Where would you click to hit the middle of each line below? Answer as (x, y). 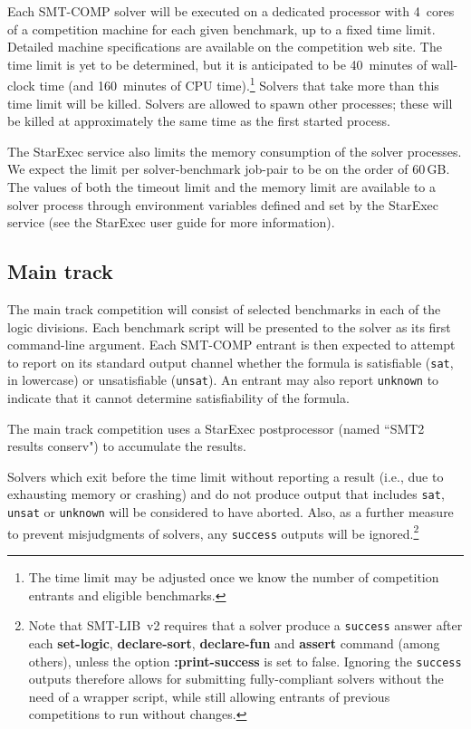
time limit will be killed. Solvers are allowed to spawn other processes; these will (230, 103)
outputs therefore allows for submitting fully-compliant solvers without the (236, 679)
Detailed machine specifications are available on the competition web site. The (225, 47)
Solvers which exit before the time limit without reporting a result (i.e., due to (226, 476)
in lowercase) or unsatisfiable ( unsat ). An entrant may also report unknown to (223, 380)
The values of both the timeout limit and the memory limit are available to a (222, 187)
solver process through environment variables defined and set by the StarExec (223, 204)
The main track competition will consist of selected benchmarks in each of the (224, 308)
